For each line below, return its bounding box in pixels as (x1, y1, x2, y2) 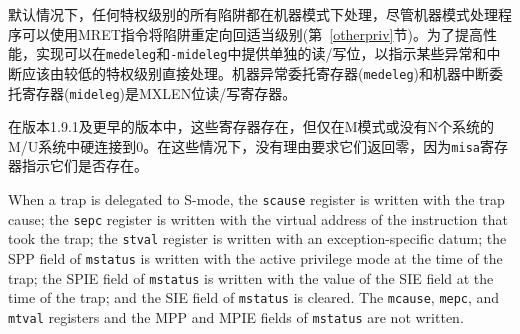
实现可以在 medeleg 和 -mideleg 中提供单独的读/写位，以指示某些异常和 (35, 43, 487, 64)
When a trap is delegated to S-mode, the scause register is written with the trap (8, 189, 505, 209)
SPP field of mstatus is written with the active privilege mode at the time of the (8, 247, 503, 268)
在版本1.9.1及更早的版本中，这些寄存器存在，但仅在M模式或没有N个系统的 (8, 116, 495, 137)
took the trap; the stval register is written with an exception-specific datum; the (8, 228, 507, 249)
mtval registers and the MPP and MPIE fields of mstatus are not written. (8, 306, 464, 327)
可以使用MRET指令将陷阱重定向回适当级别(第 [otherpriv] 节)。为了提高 (21, 23, 483, 44)
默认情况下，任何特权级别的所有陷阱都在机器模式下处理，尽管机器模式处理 (8, 4, 498, 24)
